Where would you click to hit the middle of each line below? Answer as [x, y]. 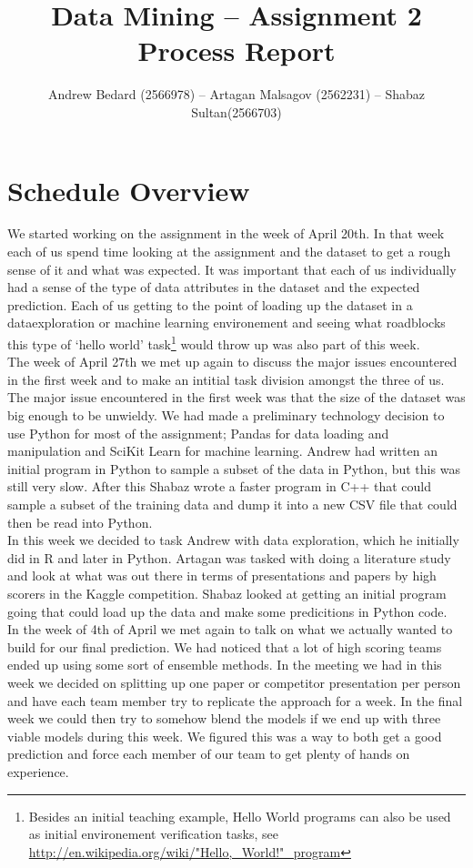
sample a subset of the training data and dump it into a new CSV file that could [232, 504]
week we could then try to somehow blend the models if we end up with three [224, 718]
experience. [38, 771]
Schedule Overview [129, 190]
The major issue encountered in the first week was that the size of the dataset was [236, 397]
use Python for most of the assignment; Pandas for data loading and [198, 433]
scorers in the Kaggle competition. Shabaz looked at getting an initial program [227, 593]
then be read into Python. [80, 522]
